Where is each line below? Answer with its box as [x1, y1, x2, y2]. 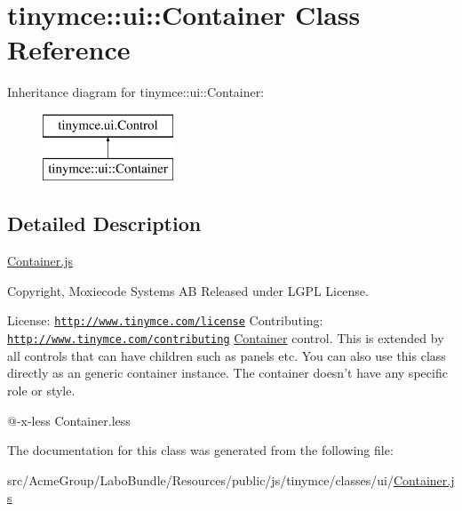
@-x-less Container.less [7, 411, 131, 429]
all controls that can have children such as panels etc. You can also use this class [7, 346, 446, 364]
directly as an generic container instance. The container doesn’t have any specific [7, 363, 448, 382]
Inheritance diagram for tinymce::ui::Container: [7, 83, 265, 101]
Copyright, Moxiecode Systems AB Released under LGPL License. [7, 281, 369, 299]
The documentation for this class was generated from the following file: [7, 441, 394, 459]
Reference [7, 31, 131, 68]
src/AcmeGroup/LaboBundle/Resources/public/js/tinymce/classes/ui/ [7, 470, 394, 489]
